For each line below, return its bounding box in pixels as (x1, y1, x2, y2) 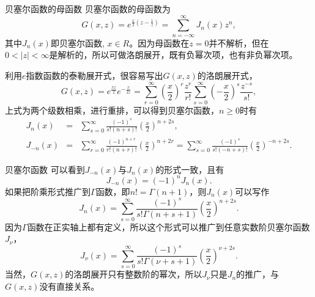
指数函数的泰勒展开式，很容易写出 (26, 68, 163, 81)
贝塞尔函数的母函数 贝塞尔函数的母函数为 (5, 2, 171, 15)
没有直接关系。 (39, 279, 100, 292)
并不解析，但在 (209, 36, 269, 49)
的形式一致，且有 (155, 163, 224, 175)
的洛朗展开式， (197, 68, 258, 81)
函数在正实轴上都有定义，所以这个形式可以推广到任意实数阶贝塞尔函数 (27, 220, 310, 233)
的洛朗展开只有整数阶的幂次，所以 (65, 268, 202, 280)
